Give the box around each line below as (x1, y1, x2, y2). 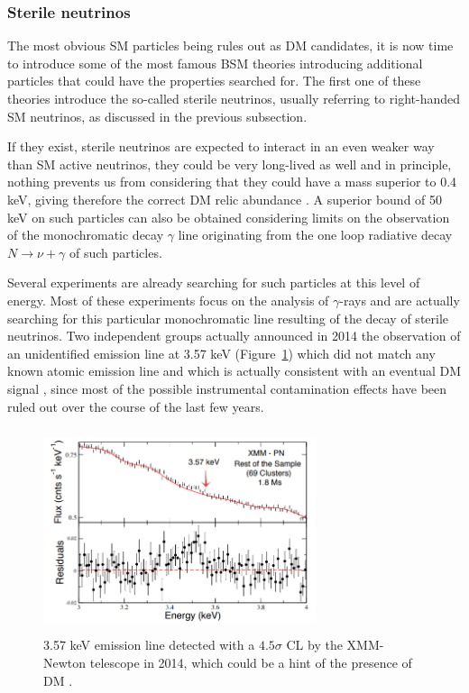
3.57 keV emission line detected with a (43, 635, 255, 654)
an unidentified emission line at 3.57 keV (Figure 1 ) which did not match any (7, 343, 436, 362)
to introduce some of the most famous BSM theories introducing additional (7, 53, 423, 72)
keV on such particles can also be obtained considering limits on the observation (7, 207, 450, 226)
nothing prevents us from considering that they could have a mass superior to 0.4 (7, 172, 457, 191)
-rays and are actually (339, 290, 460, 309)
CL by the (286, 635, 343, 654)
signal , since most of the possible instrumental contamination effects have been (7, 378, 447, 397)
